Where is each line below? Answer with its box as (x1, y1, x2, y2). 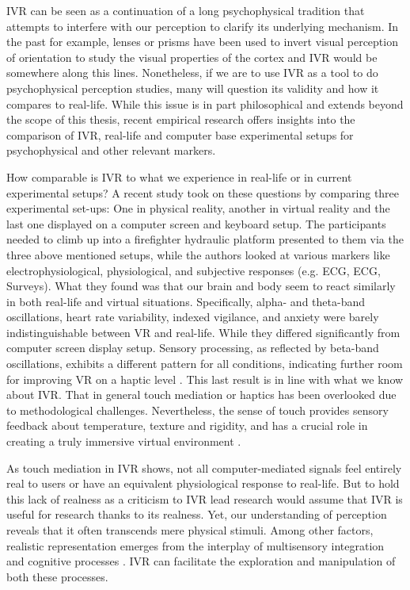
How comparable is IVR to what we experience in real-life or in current (6, 168, 352, 185)
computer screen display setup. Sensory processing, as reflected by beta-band (6, 339, 379, 356)
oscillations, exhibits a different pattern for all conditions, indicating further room (6, 355, 403, 372)
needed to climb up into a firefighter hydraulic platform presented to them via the (6, 231, 404, 247)
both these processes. (6, 568, 108, 584)
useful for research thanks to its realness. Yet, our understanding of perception (6, 506, 387, 523)
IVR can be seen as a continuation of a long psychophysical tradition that (6, 2, 365, 18)
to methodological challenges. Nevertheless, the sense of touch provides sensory (6, 401, 389, 418)
